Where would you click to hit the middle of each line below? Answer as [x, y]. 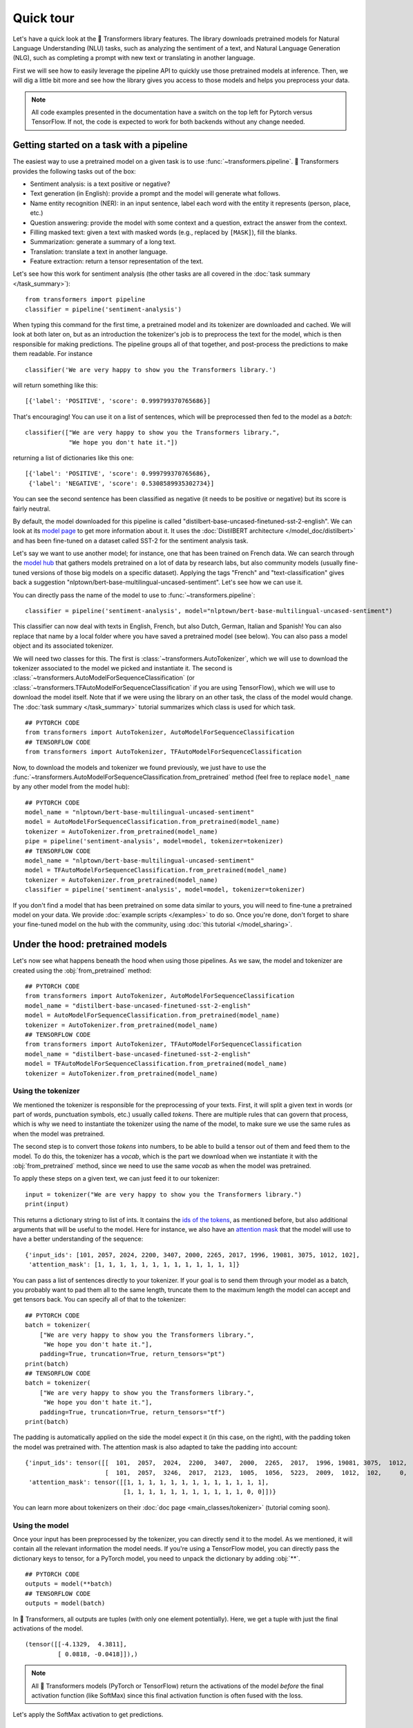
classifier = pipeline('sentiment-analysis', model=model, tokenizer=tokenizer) [165, 890]
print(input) [47, 1204]
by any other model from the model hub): [71, 787]
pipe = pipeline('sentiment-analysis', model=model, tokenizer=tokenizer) [154, 841]
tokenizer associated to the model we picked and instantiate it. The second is [123, 668]
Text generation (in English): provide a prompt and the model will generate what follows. [155, 194]
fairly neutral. [32, 509]
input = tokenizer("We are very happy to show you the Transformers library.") [163, 1194]
